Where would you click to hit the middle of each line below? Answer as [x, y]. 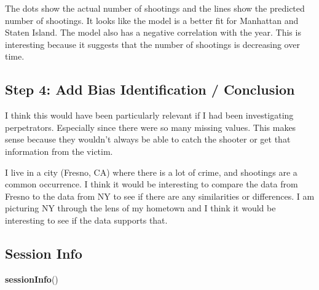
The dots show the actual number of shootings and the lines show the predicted [155, 8]
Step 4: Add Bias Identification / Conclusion [150, 89]
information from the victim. [59, 151]
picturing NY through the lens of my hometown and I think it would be [140, 208]
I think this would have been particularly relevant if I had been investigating [149, 115]
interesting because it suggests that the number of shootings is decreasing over [152, 44]
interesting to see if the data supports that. [86, 220]
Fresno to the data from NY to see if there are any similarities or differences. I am [160, 196]
